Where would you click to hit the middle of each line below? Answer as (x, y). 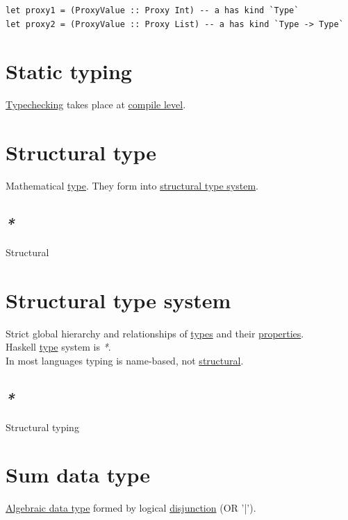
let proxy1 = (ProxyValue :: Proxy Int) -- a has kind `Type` (152, 10)
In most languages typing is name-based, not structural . (125, 360)
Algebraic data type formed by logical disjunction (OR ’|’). (131, 508)
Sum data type (78, 475)
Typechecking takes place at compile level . (96, 104)
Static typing (69, 71)
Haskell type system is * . (58, 347)
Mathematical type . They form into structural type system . (132, 186)
